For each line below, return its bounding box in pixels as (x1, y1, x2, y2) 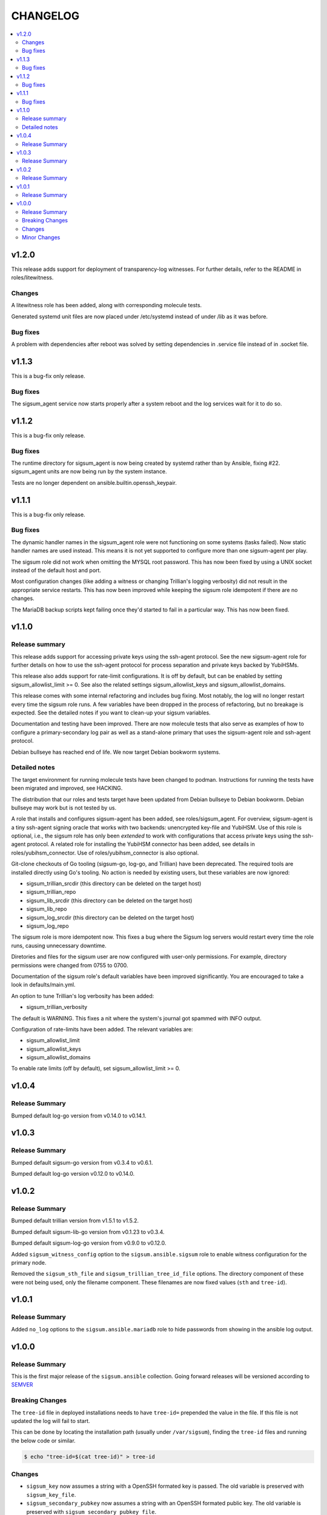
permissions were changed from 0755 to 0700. (11, 961, 128, 969)
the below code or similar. (11, 1437, 76, 1444)
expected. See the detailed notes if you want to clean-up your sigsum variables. (11, 709, 211, 716)
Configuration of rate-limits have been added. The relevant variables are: (11, 1025, 193, 1033)
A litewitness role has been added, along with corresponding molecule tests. (11, 302, 202, 309)
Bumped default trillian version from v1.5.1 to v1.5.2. (11, 1217, 139, 1224)
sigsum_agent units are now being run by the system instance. (11, 468, 167, 475)
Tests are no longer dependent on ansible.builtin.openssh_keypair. (11, 479, 177, 486)
